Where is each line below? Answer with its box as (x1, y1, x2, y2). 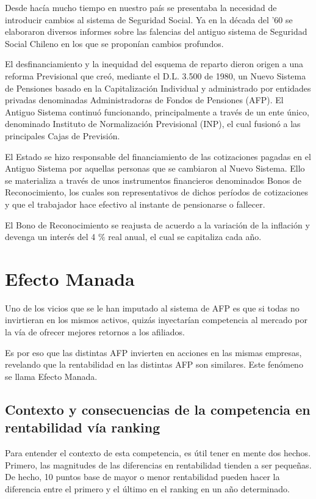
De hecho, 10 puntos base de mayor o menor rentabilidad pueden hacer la (5, 470, 280, 483)
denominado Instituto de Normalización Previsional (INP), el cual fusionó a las (5, 117, 301, 130)
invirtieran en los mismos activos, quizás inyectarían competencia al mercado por (5, 313, 307, 326)
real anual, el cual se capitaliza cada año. (108, 230, 262, 243)
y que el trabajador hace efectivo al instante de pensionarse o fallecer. (5, 197, 265, 210)
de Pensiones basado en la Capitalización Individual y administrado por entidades (5, 81, 311, 94)
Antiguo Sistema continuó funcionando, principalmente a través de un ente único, (5, 105, 309, 118)
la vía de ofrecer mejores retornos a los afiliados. (5, 326, 185, 338)
